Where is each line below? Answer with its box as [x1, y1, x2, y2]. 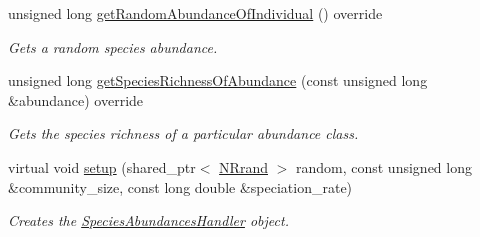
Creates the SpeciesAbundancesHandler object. [8, 210, 289, 231]
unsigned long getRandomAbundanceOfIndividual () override [8, 3, 383, 23]
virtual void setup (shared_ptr [8, 156, 196, 177]
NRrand [219, 156, 268, 177]
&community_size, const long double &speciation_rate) [8, 176, 353, 197]
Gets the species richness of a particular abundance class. [8, 123, 359, 144]
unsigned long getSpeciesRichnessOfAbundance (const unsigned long [8, 70, 428, 91]
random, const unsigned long [295, 156, 472, 177]
